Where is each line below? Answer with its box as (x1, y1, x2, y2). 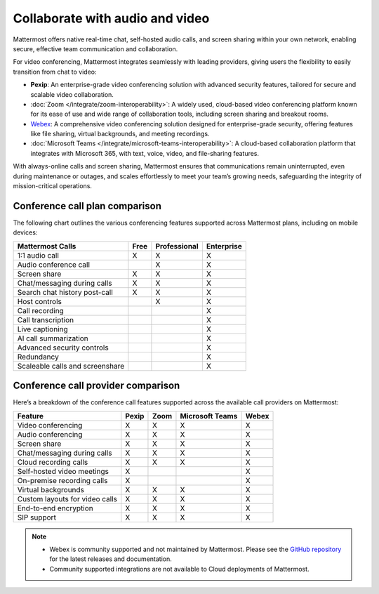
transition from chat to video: (13, 67, 98, 76)
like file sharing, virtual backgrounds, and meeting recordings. (30, 130, 210, 138)
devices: (13, 228, 38, 237)
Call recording (17, 305, 65, 315)
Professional (155, 241, 199, 251)
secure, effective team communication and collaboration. (13, 44, 178, 53)
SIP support (17, 513, 56, 522)
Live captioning (17, 324, 68, 334)
